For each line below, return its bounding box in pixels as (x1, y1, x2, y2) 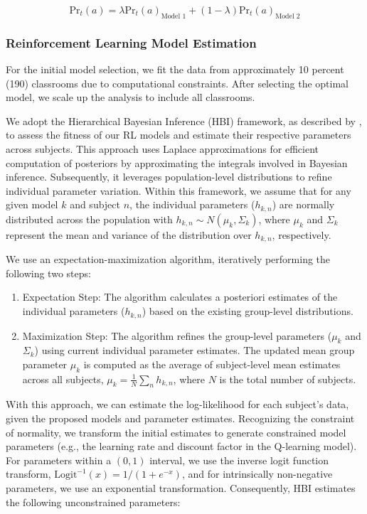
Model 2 (275, 12, 300, 20)
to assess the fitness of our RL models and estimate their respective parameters (6, 127, 351, 142)
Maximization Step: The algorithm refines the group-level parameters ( (22, 328, 332, 343)
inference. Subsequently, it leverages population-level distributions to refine (6, 169, 332, 184)
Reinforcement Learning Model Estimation (6, 33, 257, 51)
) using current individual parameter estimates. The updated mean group (34, 343, 355, 358)
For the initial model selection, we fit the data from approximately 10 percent (6, 62, 344, 77)
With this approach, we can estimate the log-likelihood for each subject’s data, (6, 397, 349, 412)
